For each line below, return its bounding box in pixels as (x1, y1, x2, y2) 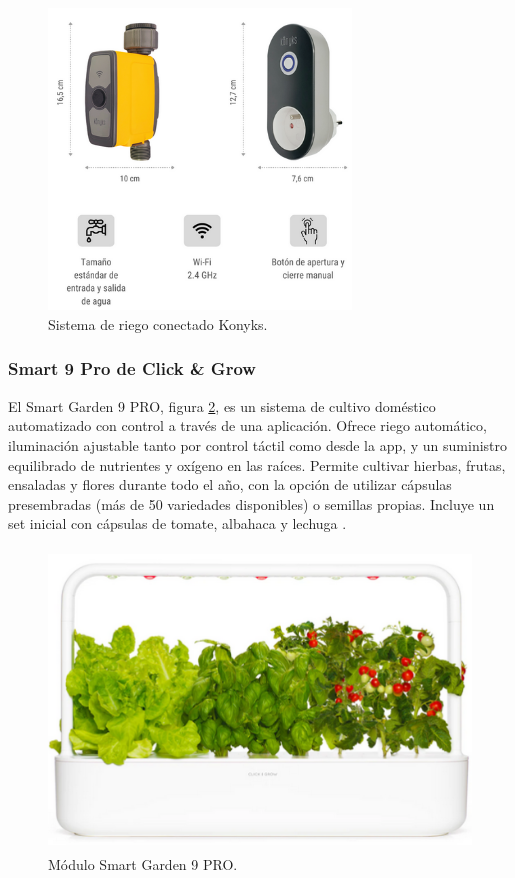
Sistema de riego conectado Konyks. (48, 313, 268, 334)
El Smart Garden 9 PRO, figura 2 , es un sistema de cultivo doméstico (8, 395, 436, 416)
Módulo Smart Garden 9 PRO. (48, 853, 238, 874)
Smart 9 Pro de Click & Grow (8, 356, 256, 381)
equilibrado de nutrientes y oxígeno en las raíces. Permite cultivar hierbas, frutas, (8, 454, 506, 475)
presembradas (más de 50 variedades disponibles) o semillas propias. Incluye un (8, 493, 495, 514)
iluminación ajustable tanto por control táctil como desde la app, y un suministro (8, 434, 508, 455)
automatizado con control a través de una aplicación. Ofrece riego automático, (8, 415, 487, 436)
